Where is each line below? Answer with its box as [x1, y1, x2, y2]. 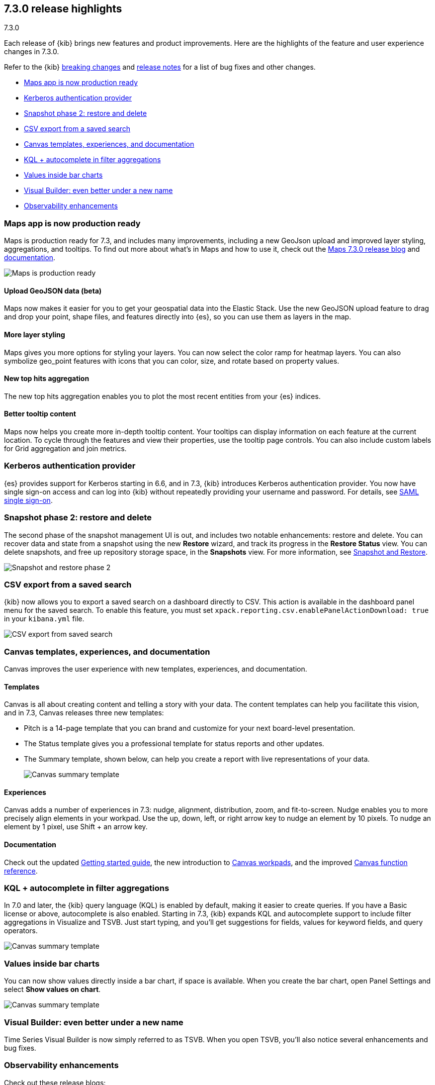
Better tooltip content [4, 409, 76, 418]
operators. [4, 926, 38, 935]
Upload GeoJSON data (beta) [4, 286, 102, 295]
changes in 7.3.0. [4, 47, 59, 56]
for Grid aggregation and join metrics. [4, 444, 127, 453]
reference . [4, 866, 38, 875]
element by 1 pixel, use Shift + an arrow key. [4, 822, 148, 831]
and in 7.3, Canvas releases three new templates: [4, 708, 164, 717]
